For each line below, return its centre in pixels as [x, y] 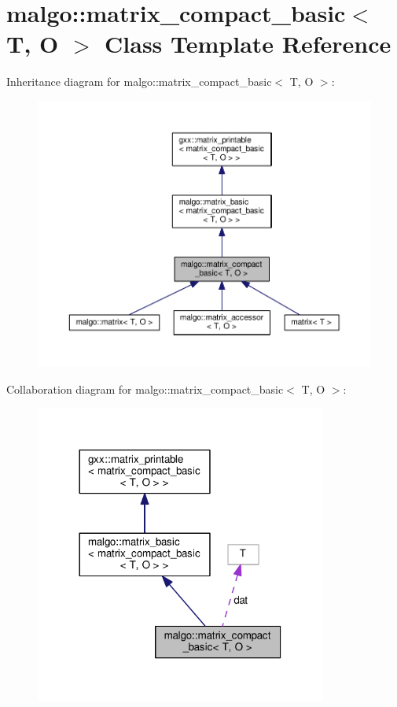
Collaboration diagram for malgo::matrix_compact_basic [145, 389]
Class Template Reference [248, 44]
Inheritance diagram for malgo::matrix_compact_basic [139, 81]
